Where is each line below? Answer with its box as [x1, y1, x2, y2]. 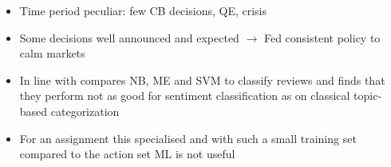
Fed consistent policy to [263, 29, 381, 46]
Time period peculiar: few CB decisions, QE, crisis [19, 2, 267, 18]
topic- [353, 87, 382, 104]
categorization [50, 102, 120, 119]
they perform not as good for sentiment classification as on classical [19, 87, 350, 104]
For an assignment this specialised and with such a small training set [19, 129, 357, 146]
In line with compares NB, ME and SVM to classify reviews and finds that [19, 71, 385, 88]
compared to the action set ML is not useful [19, 145, 235, 162]
